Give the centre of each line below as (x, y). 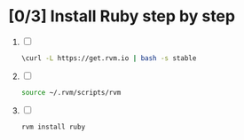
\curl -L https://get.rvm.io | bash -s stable (109, 58)
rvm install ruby (53, 127)
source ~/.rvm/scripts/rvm (71, 92)
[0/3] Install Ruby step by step (122, 16)
